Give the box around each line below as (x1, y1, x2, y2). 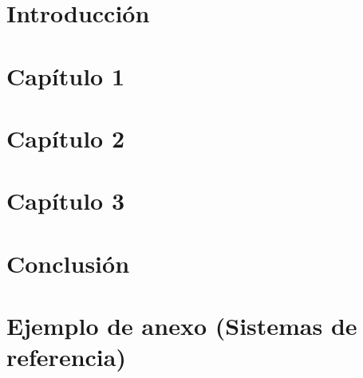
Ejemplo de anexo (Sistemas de (6, 309, 357, 342)
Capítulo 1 (6, 59, 125, 92)
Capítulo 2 (6, 121, 125, 154)
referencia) (6, 341, 126, 373)
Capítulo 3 (6, 184, 125, 217)
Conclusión (6, 246, 130, 279)
